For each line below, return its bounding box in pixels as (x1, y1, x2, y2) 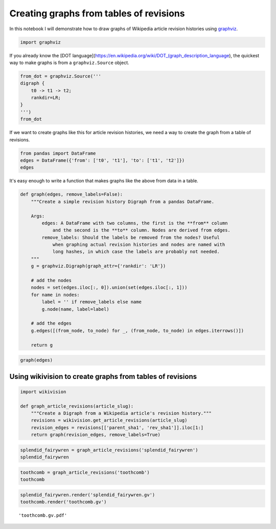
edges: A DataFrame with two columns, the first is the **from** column (41, 220, 228, 226)
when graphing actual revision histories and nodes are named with (52, 242, 225, 248)
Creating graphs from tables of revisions (9, 8, 185, 19)
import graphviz (20, 39, 61, 45)
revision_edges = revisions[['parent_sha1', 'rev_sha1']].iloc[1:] (31, 425, 204, 430)
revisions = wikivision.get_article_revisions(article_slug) (31, 417, 188, 424)
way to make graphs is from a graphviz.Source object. (9, 59, 130, 66)
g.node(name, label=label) (41, 306, 109, 312)
